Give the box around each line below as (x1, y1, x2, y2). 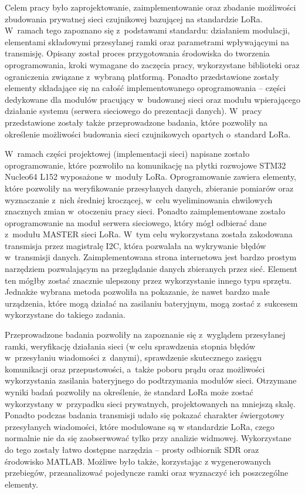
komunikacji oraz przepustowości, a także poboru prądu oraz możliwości (5, 362, 265, 375)
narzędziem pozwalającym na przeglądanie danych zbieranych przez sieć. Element (5, 263, 297, 275)
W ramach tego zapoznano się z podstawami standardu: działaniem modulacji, (5, 24, 290, 36)
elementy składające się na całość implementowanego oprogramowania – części (5, 82, 286, 94)
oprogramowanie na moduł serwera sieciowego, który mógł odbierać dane (5, 216, 267, 228)
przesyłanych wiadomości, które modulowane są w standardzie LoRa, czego (5, 420, 274, 432)
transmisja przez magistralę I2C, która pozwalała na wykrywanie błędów (5, 239, 266, 251)
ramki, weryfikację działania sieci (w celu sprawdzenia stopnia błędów (5, 340, 256, 352)
